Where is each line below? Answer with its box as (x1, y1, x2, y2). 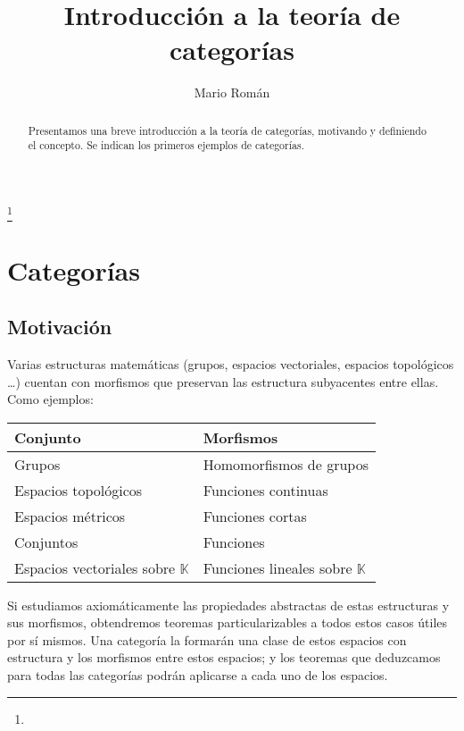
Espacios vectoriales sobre (14, 557, 176, 578)
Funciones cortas (203, 505, 307, 526)
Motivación (7, 313, 112, 340)
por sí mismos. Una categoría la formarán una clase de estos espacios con (7, 630, 407, 649)
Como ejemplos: (7, 390, 94, 408)
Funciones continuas (203, 479, 328, 500)
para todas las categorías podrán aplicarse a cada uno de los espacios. (7, 666, 388, 685)
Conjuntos (14, 531, 79, 552)
